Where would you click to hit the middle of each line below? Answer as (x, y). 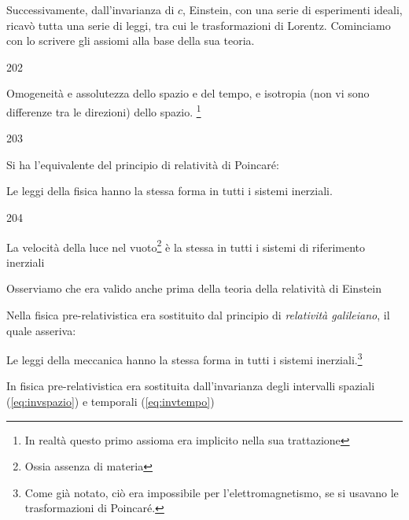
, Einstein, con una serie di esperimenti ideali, (293, 9)
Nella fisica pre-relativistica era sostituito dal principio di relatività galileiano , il (198, 315)
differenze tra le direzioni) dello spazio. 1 (104, 110)
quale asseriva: (41, 330)
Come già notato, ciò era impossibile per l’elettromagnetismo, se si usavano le (212, 492)
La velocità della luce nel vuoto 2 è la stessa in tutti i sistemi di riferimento (186, 245)
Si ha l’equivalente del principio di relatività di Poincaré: (143, 164)
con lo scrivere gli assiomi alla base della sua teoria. (131, 41)
